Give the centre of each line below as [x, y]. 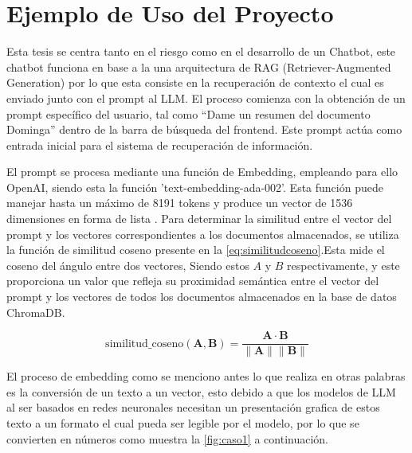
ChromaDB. [36, 312]
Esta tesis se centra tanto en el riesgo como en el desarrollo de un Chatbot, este [201, 51]
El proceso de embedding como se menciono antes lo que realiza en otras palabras [206, 376]
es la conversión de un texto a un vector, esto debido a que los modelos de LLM [201, 391]
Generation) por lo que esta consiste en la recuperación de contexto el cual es [195, 82]
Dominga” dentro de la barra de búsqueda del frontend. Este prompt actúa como [204, 129]
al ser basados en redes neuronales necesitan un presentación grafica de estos [193, 407]
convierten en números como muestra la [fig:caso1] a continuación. [167, 438]
